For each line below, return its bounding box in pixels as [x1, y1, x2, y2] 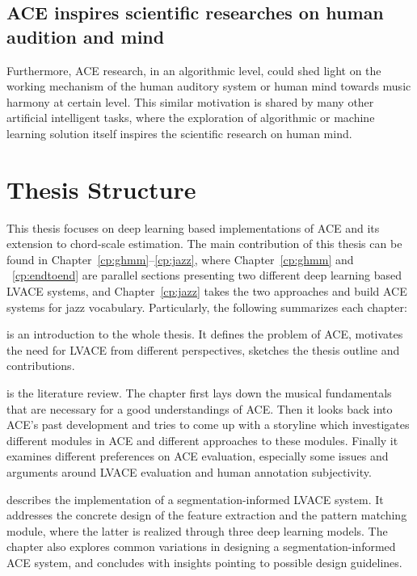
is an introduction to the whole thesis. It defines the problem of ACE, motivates [6, 326, 403, 343]
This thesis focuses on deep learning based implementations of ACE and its [6, 219, 380, 236]
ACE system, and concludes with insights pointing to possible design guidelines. [6, 553, 402, 570]
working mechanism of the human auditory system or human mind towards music [6, 78, 411, 95]
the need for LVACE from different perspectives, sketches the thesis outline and [6, 341, 400, 358]
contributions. [6, 357, 75, 374]
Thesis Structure [6, 172, 196, 205]
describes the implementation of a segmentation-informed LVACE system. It [6, 490, 384, 507]
